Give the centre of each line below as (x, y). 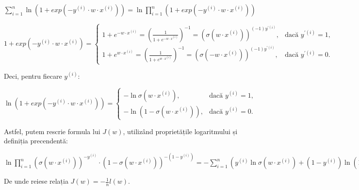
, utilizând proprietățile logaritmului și (180, 131)
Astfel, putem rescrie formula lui (52, 131)
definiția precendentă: (36, 141)
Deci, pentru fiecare (33, 76)
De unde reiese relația (36, 181)
